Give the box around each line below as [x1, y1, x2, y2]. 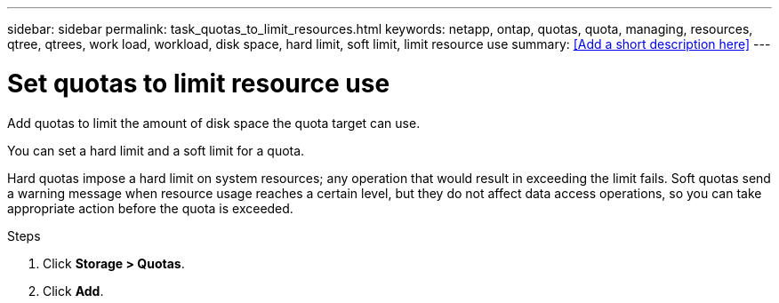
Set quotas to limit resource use [7, 68, 390, 99]
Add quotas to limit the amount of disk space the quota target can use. [7, 115, 421, 131]
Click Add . [43, 283, 104, 299]
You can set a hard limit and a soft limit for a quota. [7, 142, 305, 158]
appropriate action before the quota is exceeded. [7, 200, 293, 216]
